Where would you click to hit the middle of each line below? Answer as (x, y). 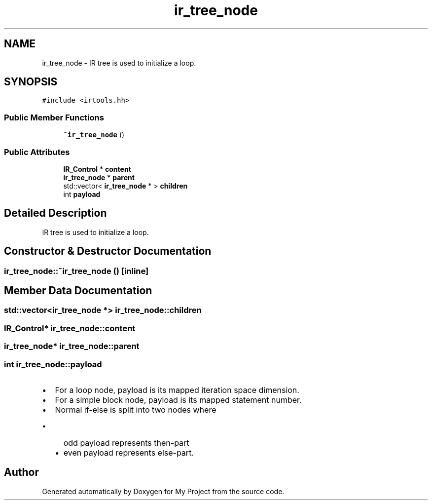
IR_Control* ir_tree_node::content (70, 328)
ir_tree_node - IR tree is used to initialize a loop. (119, 63)
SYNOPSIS (31, 82)
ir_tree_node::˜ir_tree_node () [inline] (76, 271)
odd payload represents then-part (126, 443)
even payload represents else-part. (128, 452)
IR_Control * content (97, 169)
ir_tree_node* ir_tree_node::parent (72, 346)
